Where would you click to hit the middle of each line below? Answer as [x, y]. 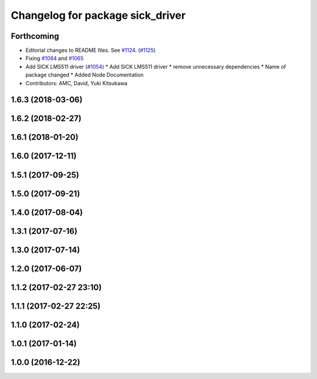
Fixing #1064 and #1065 [55, 58]
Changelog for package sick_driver [98, 15]
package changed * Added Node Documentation [85, 75]
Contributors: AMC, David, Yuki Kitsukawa [76, 83]
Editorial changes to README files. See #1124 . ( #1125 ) [90, 51]
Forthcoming [35, 36]
